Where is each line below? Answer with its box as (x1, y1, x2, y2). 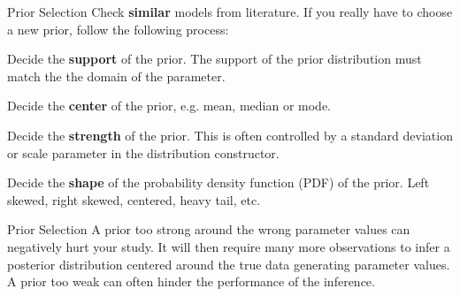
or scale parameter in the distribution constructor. (7, 143, 280, 162)
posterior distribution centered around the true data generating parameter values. (7, 254, 450, 273)
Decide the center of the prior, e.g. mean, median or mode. (7, 96, 332, 115)
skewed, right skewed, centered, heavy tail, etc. (7, 190, 261, 209)
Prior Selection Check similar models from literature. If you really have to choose (7, 3, 453, 20)
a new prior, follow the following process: (7, 19, 229, 38)
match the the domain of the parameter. (7, 66, 226, 85)
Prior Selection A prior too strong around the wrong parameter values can (7, 220, 410, 239)
